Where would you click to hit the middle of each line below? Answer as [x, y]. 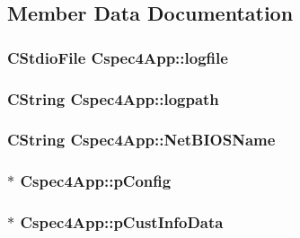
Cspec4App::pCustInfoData [122, 222]
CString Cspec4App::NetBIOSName [141, 140]
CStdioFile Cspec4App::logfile [118, 57]
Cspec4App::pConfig [96, 181]
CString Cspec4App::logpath [113, 98]
